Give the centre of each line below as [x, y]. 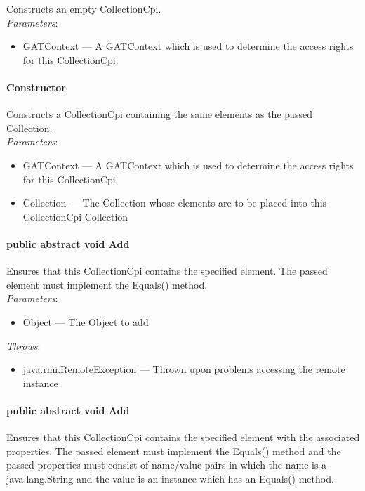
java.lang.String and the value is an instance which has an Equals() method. [170, 478]
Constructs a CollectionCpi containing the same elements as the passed [160, 114]
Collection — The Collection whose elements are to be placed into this [175, 203]
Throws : [24, 345]
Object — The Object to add [86, 321]
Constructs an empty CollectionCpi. [84, 8]
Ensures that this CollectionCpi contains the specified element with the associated [183, 437]
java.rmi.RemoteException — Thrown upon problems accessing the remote [184, 369]
